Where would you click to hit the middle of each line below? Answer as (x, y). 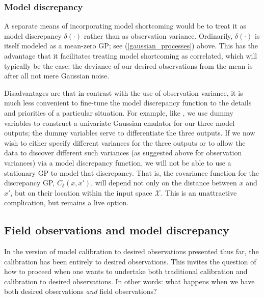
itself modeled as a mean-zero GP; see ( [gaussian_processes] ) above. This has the (131, 46)
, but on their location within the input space (81, 192)
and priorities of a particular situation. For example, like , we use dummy (119, 112)
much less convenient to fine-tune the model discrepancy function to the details (128, 103)
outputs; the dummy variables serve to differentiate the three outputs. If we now (130, 133)
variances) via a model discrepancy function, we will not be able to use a (118, 162)
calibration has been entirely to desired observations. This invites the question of (130, 261)
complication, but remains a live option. (67, 202)
